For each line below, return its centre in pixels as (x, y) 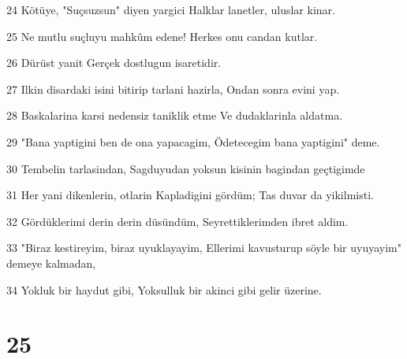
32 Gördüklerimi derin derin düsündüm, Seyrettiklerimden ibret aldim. (177, 221)
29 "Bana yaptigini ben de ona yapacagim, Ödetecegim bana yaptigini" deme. (193, 141)
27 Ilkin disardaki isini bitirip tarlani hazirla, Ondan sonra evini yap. (173, 89)
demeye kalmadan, (51, 263)
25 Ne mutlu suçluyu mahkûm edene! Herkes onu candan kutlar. (162, 36)
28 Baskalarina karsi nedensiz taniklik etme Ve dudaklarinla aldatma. (175, 115)
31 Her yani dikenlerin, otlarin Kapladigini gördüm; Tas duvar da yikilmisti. (190, 195)
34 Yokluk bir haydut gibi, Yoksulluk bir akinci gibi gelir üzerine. (164, 289)
